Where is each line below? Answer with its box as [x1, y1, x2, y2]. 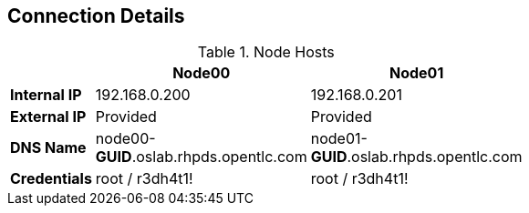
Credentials [10, 169, 92, 188]
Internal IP [10, 86, 82, 105]
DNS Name [10, 138, 87, 157]
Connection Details [7, 5, 185, 27]
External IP [10, 107, 87, 127]
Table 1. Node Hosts [197, 43, 335, 62]
